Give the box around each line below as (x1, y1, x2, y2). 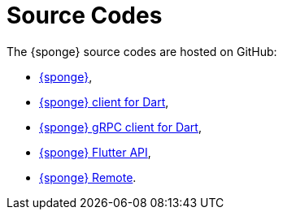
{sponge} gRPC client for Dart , (39, 119, 202, 134)
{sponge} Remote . (39, 170, 137, 184)
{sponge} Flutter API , (39, 145, 151, 159)
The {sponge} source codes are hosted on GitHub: (7, 44, 277, 58)
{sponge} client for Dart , (39, 94, 169, 109)
